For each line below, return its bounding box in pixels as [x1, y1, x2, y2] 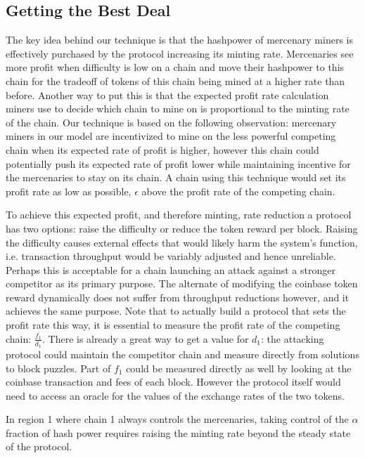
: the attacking [261, 331, 324, 346]
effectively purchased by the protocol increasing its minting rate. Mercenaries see [6, 46, 354, 60]
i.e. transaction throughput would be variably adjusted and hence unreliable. [6, 249, 336, 263]
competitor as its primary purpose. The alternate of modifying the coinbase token [6, 276, 358, 291]
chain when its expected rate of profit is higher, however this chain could [6, 142, 319, 157]
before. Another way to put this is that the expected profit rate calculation [6, 87, 329, 102]
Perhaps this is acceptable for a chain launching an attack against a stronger [6, 262, 335, 277]
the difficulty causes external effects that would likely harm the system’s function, [6, 235, 358, 249]
